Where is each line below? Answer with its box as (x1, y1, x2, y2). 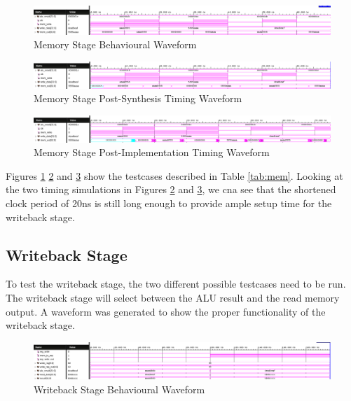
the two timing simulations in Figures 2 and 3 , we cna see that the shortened (6, 182, 336, 197)
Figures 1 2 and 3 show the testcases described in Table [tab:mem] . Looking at (6, 168, 343, 183)
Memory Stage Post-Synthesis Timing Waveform (34, 91, 242, 106)
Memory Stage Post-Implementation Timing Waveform (34, 145, 270, 160)
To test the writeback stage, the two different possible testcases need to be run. (6, 276, 346, 291)
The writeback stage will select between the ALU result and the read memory (6, 290, 340, 304)
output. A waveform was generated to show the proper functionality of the (6, 304, 326, 318)
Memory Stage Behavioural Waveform (34, 37, 197, 52)
